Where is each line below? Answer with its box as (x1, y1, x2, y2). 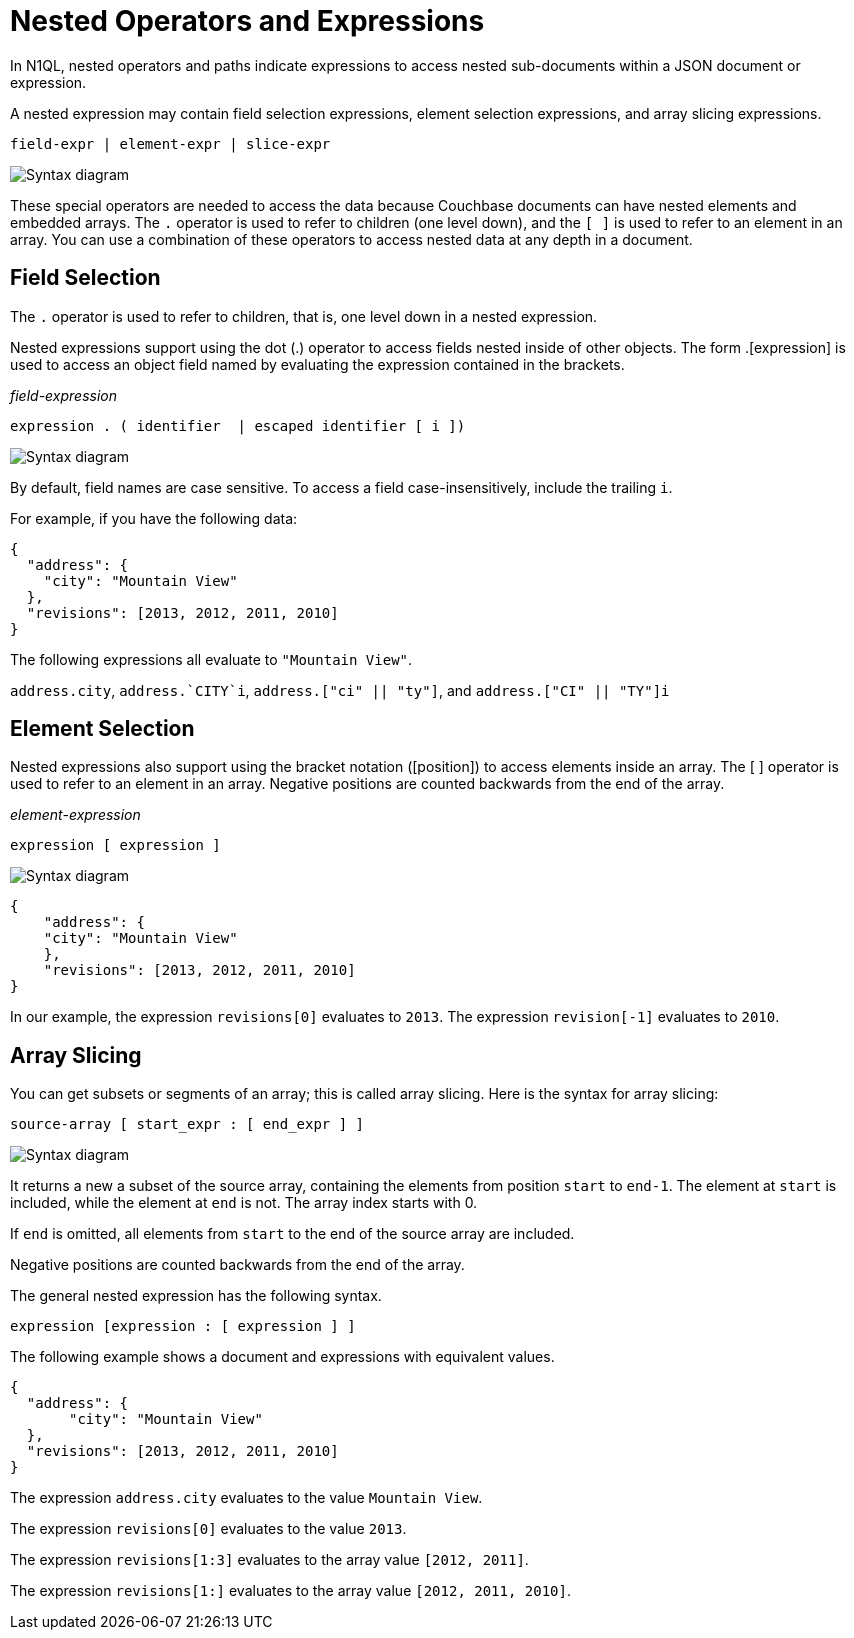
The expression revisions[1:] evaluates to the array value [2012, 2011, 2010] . (10, 1582, 571, 1600)
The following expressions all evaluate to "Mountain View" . (10, 650, 413, 668)
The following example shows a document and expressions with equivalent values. (10, 1348, 555, 1366)
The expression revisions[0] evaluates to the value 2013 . (10, 1520, 407, 1538)
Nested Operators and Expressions (10, 4, 485, 38)
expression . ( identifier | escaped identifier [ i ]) (10, 417, 466, 434)
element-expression (10, 806, 141, 824)
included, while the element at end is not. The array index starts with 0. (10, 1194, 478, 1212)
